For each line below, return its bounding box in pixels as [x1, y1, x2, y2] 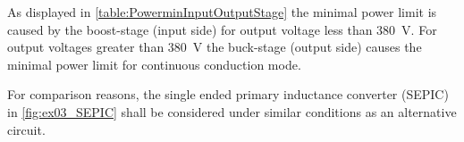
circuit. [7, 120, 46, 138]
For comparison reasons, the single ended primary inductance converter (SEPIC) [7, 85, 449, 104]
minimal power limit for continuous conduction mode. [7, 54, 301, 73]
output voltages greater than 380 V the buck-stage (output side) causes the [7, 38, 422, 56]
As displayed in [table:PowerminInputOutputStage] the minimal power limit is [7, 3, 437, 21]
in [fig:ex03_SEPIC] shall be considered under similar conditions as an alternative [7, 102, 457, 121]
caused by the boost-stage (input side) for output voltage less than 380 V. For [7, 20, 437, 38]
